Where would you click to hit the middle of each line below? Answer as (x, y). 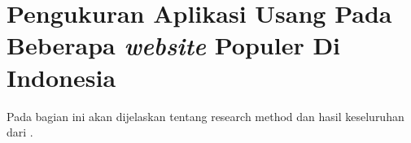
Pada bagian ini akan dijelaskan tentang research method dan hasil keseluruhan (205, 116)
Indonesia (61, 77)
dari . (20, 132)
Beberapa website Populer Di (174, 45)
